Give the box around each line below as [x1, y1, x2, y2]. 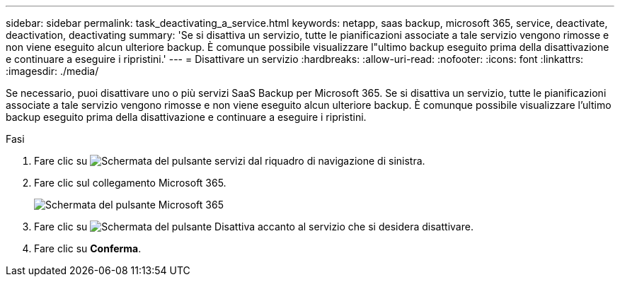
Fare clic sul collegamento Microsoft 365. [34, 177, 226, 189]
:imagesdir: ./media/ [6, 65, 99, 77]
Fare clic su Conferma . [34, 242, 142, 254]
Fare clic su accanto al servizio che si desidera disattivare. [34, 221, 473, 233]
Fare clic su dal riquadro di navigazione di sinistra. [34, 155, 425, 167]
